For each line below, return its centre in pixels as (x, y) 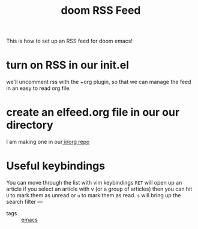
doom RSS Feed (101, 10)
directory (30, 125)
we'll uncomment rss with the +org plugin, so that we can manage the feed (99, 82)
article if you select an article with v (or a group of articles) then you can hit (99, 189)
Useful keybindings (56, 166)
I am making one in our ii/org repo (48, 142)
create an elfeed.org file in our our (93, 112)
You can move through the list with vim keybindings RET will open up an (94, 183)
